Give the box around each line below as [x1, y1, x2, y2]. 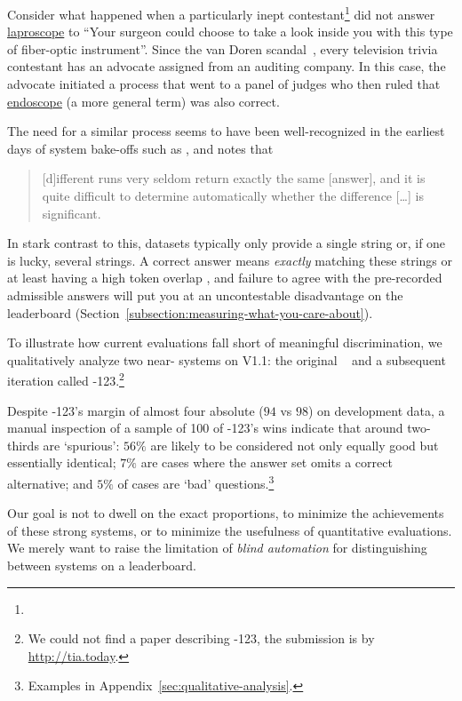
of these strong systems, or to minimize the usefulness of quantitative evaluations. [7, 521, 452, 539]
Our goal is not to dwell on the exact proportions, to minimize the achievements [7, 504, 444, 522]
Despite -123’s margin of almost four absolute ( [7, 401, 264, 419]
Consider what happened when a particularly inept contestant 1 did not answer [7, 3, 435, 23]
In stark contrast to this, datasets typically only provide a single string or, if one [7, 234, 446, 252]
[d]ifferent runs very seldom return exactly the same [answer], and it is [42, 169, 426, 187]
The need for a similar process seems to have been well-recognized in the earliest [7, 122, 445, 140]
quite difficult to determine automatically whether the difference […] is [42, 187, 424, 204]
